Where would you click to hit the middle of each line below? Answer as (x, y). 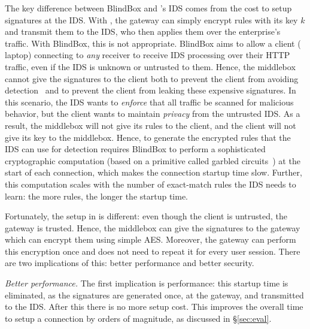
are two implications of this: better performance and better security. (130, 263)
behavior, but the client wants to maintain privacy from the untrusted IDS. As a (153, 114)
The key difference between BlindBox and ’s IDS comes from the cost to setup (148, 8)
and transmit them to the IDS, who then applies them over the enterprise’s (143, 31)
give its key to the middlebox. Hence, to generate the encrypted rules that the (148, 137)
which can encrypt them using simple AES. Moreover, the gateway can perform (151, 239)
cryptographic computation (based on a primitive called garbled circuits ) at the (153, 160)
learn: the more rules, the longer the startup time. (97, 196)
